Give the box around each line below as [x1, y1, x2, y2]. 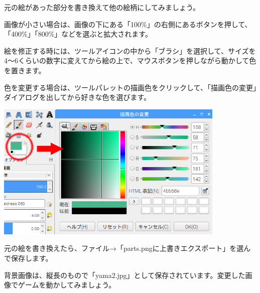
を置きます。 [4, 65, 46, 75]
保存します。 [11, 252, 53, 263]
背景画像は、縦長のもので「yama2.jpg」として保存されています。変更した [4, 269, 245, 280]
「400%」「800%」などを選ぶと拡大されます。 [4, 29, 152, 39]
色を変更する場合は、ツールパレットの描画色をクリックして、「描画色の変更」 [4, 82, 256, 92]
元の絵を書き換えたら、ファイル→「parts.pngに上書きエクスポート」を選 [4, 243, 244, 253]
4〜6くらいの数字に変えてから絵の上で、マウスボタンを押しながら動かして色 [4, 55, 256, 66]
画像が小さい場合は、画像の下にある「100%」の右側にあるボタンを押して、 [4, 19, 252, 29]
